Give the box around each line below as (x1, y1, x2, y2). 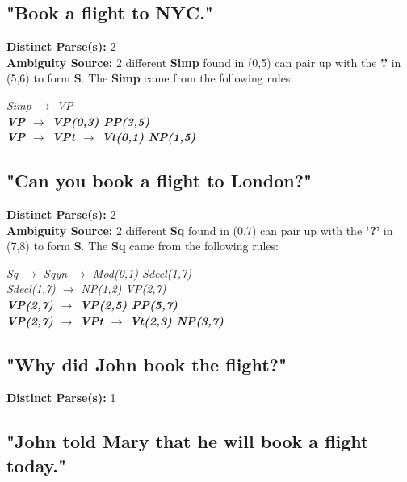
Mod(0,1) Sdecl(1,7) (92, 264, 191, 281)
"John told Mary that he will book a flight (6, 429, 369, 454)
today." (6, 452, 67, 477)
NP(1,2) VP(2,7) (81, 280, 166, 297)
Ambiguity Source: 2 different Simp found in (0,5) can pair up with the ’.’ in (6, 53, 401, 70)
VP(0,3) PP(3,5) (52, 112, 150, 129)
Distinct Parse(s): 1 (6, 389, 116, 406)
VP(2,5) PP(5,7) (80, 295, 178, 312)
